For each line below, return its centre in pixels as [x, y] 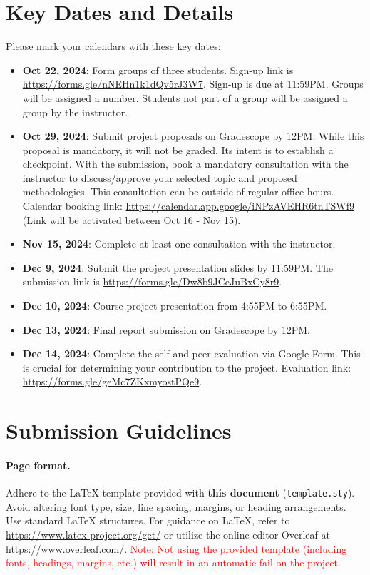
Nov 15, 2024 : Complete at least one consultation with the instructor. [179, 244]
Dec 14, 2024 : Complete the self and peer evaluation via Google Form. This [191, 353]
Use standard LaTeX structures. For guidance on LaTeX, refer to [148, 520]
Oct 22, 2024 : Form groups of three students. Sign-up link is [158, 70]
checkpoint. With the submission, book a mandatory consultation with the [185, 164]
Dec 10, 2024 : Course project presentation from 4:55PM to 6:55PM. [175, 306]
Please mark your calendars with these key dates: [113, 46]
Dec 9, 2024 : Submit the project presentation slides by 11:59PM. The [178, 267]
